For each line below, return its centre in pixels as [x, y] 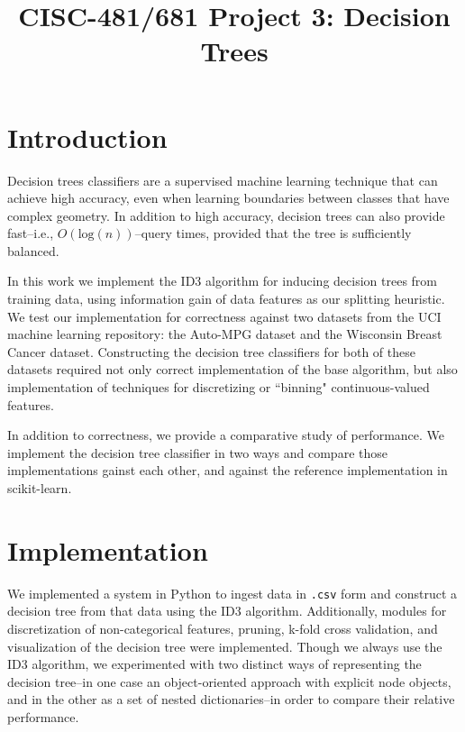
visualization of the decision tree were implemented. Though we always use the [225, 646]
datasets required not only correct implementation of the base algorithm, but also [232, 369]
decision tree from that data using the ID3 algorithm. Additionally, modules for [227, 611]
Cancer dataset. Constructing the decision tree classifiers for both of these [211, 351]
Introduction [87, 137]
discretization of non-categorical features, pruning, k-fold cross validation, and [223, 628]
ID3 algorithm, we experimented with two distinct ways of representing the [214, 664]
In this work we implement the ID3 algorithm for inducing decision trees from [222, 281]
